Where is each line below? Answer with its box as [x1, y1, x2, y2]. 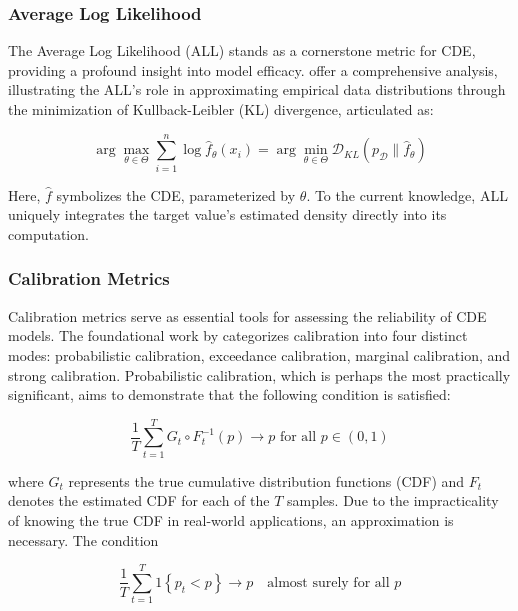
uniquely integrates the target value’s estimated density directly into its [8, 204, 447, 225]
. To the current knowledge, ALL [306, 184, 508, 205]
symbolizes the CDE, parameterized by [56, 184, 296, 205]
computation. [8, 223, 89, 244]
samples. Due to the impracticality [287, 490, 499, 511]
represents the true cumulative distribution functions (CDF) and [68, 470, 465, 491]
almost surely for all [267, 575, 390, 590]
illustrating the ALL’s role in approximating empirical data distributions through [8, 79, 506, 100]
